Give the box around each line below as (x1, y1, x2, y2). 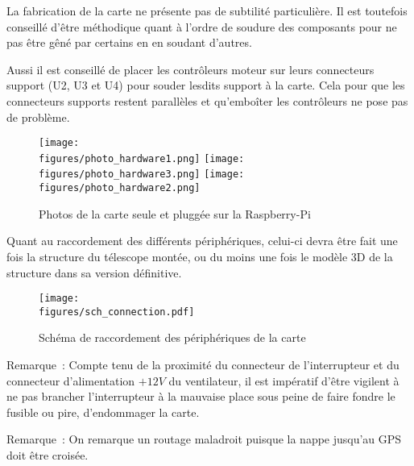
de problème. (6, 108, 70, 125)
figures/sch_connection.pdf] (39, 306, 195, 318)
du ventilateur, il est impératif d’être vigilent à (168, 372, 400, 389)
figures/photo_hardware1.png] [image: (39, 152, 245, 164)
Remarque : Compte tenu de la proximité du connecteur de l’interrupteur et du (6, 356, 400, 373)
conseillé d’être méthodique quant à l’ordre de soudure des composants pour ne (6, 18, 397, 35)
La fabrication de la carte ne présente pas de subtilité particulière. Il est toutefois (6, 2, 408, 19)
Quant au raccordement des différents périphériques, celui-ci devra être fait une (6, 232, 398, 249)
